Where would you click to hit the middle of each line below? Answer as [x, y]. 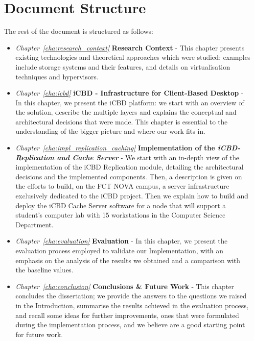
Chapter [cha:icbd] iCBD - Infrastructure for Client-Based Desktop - [129, 93]
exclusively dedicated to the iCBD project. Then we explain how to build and [132, 196]
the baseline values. [44, 270]
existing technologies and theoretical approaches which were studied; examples [133, 57]
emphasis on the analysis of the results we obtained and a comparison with [128, 260]
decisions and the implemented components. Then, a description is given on [129, 176]
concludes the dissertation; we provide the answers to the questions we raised [131, 296]
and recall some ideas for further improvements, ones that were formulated [127, 315]
